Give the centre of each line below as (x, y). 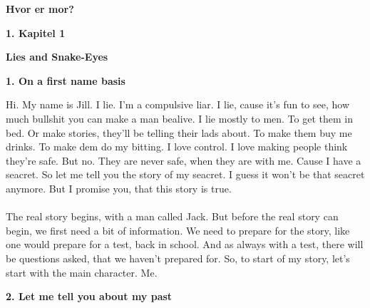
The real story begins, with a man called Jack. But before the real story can (172, 216)
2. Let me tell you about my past (89, 296)
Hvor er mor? (40, 9)
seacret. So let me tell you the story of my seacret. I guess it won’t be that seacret (185, 174)
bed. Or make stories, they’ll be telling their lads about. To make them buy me (179, 132)
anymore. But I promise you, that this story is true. (119, 188)
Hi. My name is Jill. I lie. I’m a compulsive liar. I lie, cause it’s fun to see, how (178, 104)
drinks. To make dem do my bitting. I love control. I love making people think (177, 147)
